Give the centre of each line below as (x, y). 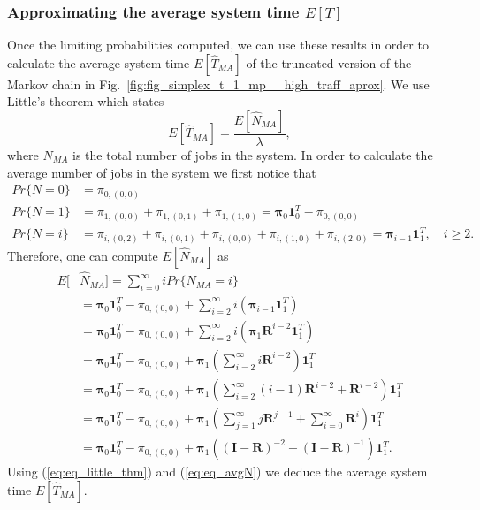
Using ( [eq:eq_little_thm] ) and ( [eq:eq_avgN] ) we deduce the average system (217, 472)
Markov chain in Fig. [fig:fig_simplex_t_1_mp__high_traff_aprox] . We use (218, 84)
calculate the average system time (99, 62)
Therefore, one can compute (83, 255)
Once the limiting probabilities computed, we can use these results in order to (218, 45)
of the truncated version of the (329, 62)
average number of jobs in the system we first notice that (162, 172)
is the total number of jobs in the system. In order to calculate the (253, 155)
